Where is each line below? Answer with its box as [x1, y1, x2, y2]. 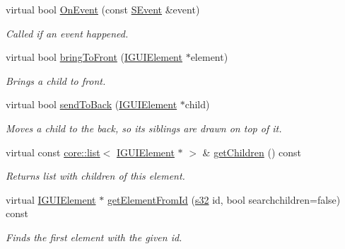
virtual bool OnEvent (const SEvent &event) [6, 2, 200, 16]
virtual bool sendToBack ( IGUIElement [6, 97, 177, 112]
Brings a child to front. [6, 73, 106, 88]
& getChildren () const [202, 144, 301, 159]
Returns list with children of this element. [6, 168, 185, 183]
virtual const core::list [6, 144, 100, 159]
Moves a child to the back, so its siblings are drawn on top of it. [6, 120, 282, 135]
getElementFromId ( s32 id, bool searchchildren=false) [107, 192, 341, 207]
